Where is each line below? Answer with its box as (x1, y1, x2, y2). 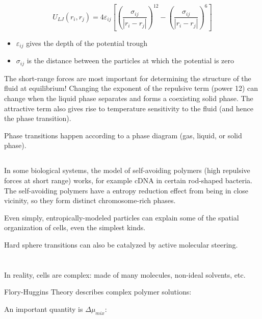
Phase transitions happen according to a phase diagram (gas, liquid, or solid (4, 130, 242, 140)
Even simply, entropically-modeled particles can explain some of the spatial (4, 212, 239, 223)
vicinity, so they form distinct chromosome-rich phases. (4, 195, 176, 206)
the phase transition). (4, 113, 71, 124)
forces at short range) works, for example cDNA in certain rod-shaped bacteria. (4, 175, 252, 185)
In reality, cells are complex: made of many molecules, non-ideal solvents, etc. (4, 269, 246, 280)
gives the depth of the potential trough (26, 37, 147, 48)
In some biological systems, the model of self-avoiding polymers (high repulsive (4, 165, 250, 176)
